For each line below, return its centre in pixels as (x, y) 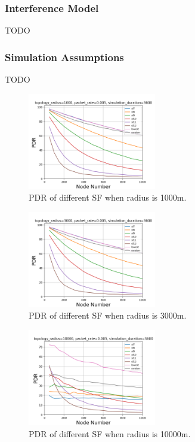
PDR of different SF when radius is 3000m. (108, 315)
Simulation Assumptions (64, 57)
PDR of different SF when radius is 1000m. (108, 197)
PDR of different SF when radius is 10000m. (110, 433)
